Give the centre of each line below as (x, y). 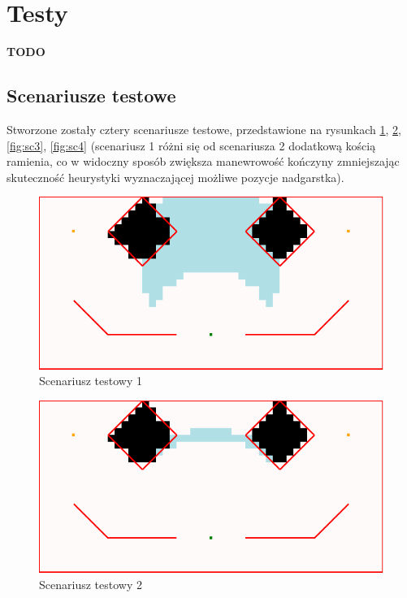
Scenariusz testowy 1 (91, 381)
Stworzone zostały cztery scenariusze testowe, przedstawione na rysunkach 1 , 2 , (204, 129)
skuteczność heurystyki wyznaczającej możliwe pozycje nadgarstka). (175, 177)
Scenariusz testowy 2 (91, 584)
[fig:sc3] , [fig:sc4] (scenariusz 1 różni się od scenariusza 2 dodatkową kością (191, 145)
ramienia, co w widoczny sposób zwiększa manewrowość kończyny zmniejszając (203, 161)
